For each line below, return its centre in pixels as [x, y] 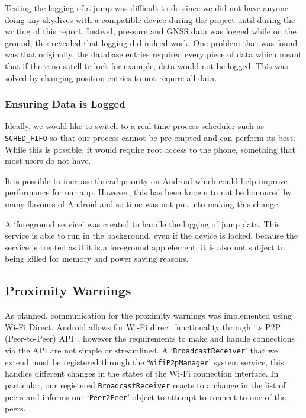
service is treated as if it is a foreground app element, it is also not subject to [145, 247]
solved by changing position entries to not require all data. [111, 77]
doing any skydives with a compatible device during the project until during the [150, 19]
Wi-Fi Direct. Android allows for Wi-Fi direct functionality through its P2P [143, 327]
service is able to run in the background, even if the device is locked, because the [152, 235]
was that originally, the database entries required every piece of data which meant [153, 54]
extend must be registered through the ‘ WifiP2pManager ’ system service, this [144, 361]
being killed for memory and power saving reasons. [97, 258]
